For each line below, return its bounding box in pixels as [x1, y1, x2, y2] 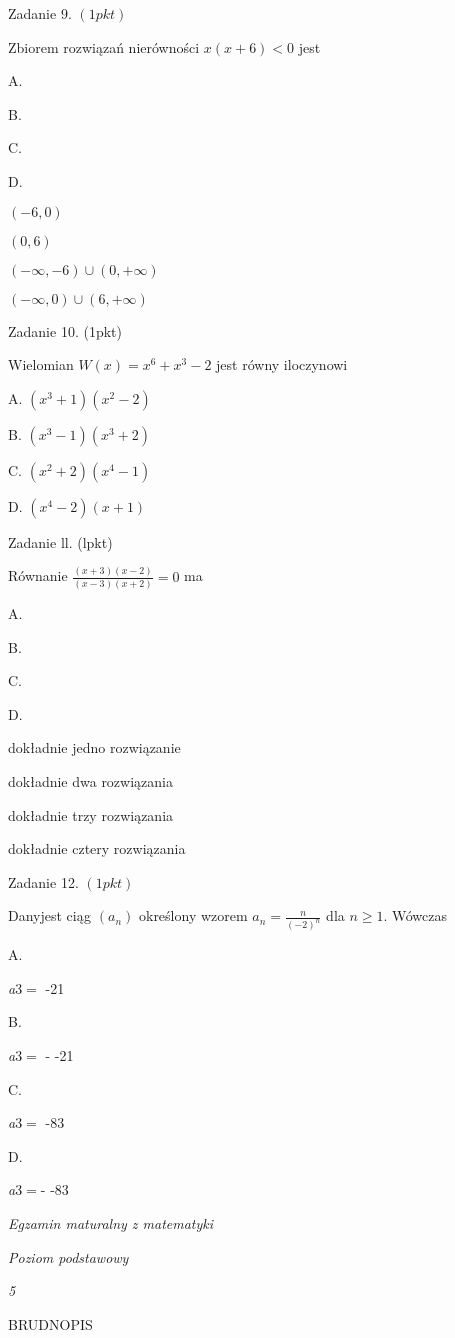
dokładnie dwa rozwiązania [8, 770, 173, 791]
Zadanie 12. [8, 871, 79, 892]
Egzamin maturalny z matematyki [8, 1212, 214, 1233]
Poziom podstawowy [8, 1246, 129, 1267]
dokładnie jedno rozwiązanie [8, 737, 181, 758]
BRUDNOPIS [8, 1313, 93, 1334]
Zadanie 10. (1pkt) [8, 320, 122, 341]
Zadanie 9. [8, 3, 72, 23]
